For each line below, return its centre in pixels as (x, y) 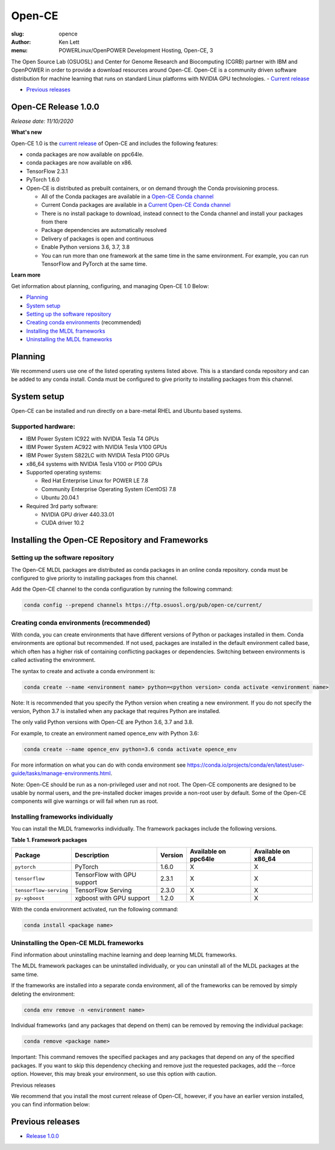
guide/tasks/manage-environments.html (61, 773)
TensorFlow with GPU (106, 875)
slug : (17, 34)
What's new (27, 132)
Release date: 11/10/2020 (42, 121)
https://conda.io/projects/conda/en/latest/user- (246, 765)
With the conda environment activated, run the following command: (95, 910)
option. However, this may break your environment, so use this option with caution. (114, 1074)
